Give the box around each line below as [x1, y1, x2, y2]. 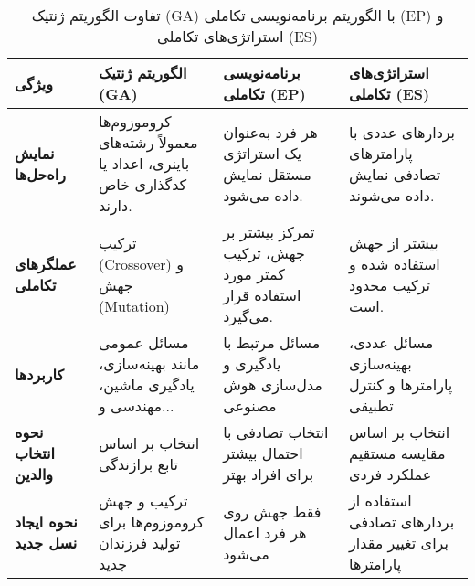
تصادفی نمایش [349, 163, 441, 185]
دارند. [99, 195, 132, 216]
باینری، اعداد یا [99, 153, 190, 174]
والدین [15, 463, 54, 485]
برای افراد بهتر [223, 463, 314, 485]
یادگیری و [223, 353, 281, 374]
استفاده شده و [349, 252, 440, 274]
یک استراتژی [223, 142, 302, 164]
